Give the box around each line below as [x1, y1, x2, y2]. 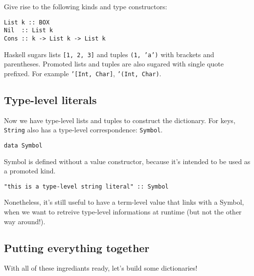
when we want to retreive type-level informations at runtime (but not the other [4, 207, 242, 217]
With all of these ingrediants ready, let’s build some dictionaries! [4, 263, 198, 273]
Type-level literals [4, 92, 97, 107]
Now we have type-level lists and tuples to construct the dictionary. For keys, [4, 115, 235, 125]
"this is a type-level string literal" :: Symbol [4, 183, 169, 190]
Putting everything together [4, 240, 150, 255]
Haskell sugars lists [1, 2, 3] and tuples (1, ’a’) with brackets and [4, 49, 214, 59]
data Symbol [4, 142, 43, 149]
